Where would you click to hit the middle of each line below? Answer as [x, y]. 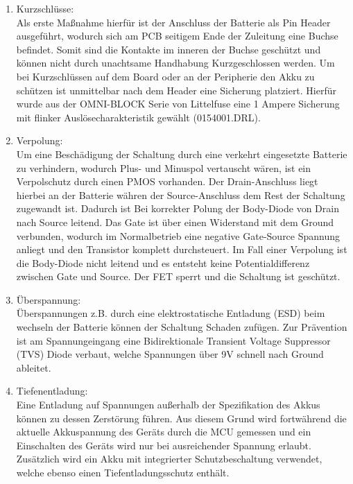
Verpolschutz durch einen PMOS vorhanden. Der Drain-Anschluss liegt [167, 181]
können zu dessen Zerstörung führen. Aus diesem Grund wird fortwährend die [181, 418]
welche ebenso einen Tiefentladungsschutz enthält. [123, 472]
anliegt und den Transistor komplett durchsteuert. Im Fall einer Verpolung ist [182, 249]
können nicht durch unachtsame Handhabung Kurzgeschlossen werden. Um [175, 63]
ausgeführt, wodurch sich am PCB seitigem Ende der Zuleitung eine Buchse [177, 36]
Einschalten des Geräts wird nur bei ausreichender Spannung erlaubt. [164, 445]
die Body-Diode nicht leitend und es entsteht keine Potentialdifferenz [163, 262]
